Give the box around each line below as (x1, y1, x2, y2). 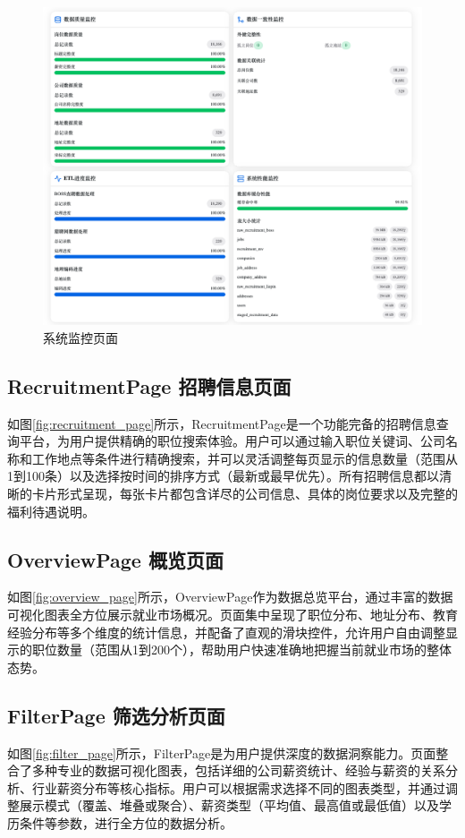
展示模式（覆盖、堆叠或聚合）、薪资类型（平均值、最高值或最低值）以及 (19, 796, 439, 815)
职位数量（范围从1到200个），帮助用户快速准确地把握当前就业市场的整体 (31, 640, 452, 659)
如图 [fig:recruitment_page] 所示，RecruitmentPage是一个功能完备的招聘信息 (7, 414, 436, 432)
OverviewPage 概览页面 (7, 545, 224, 573)
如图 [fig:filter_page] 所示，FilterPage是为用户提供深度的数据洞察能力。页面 (7, 743, 436, 762)
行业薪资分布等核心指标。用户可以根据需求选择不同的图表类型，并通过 (31, 778, 445, 797)
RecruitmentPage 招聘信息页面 (7, 372, 292, 399)
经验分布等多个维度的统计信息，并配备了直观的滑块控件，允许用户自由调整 (7, 622, 445, 641)
